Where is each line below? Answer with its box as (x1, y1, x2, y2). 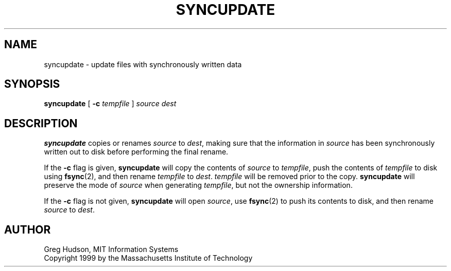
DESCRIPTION (4, 117, 78, 130)
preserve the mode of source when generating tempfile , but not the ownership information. (44, 181, 353, 190)
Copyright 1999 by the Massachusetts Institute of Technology (44, 254, 253, 263)
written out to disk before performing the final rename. (44, 147, 229, 157)
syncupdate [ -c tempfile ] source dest (44, 99, 177, 108)
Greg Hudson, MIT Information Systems (44, 245, 179, 254)
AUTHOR (4, 223, 51, 236)
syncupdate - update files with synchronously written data (44, 60, 242, 69)
